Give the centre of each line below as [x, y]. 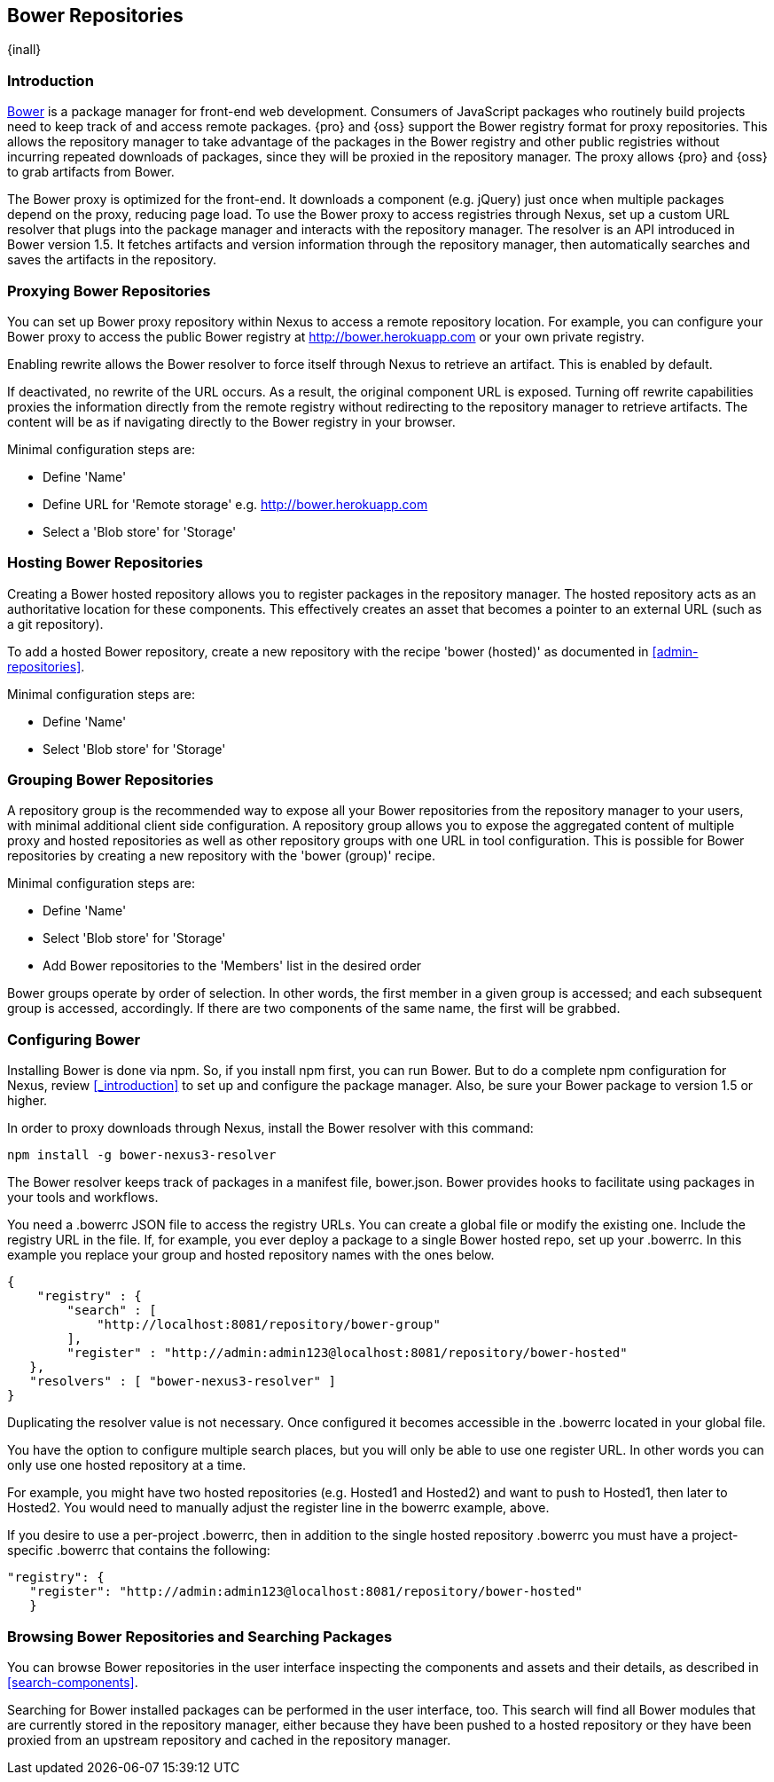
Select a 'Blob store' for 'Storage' [140, 531]
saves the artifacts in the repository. [112, 260]
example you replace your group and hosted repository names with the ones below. [251, 1255]
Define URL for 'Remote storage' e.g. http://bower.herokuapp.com [235, 504]
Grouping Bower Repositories [110, 780]
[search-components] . [73, 1682]
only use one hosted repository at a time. [127, 1465]
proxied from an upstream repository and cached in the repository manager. [229, 1739]
